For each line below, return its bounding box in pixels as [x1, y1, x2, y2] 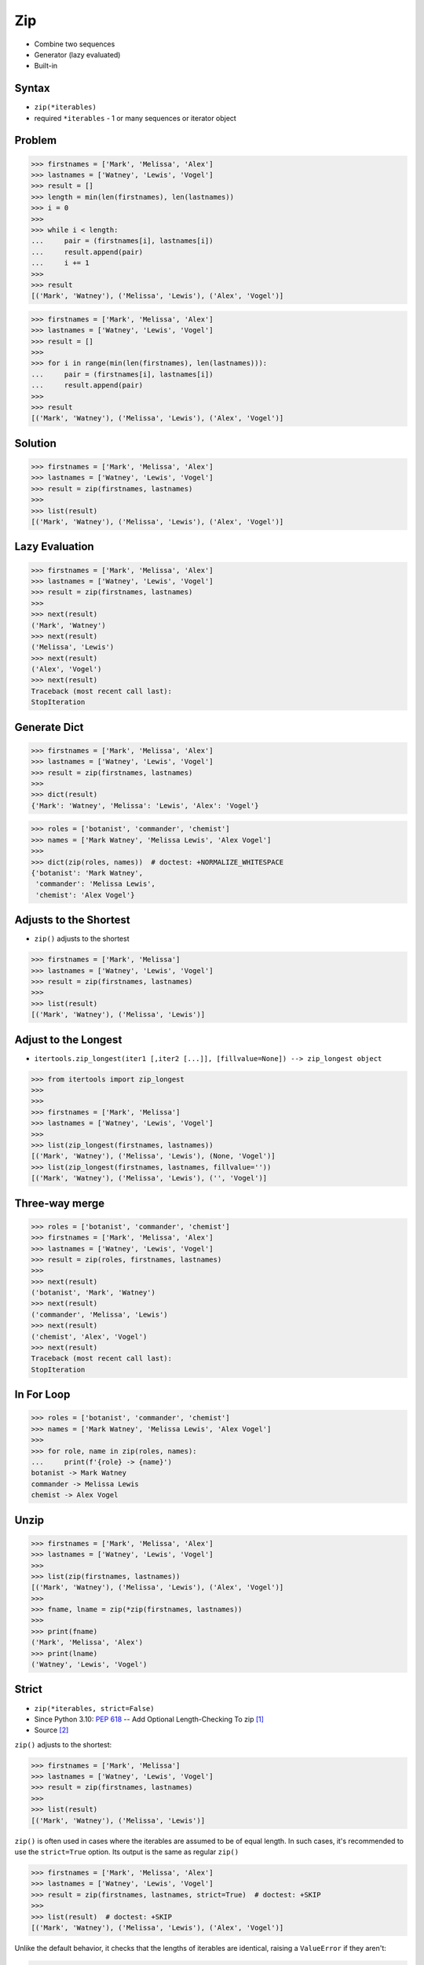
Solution [14, 436, 57, 450]
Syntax [14, 82, 50, 95]
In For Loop [14, 1388, 71, 1401]
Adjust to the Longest [14, 1033, 122, 1046]
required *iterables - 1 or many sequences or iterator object [34, 113, 237, 123]
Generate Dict [14, 720, 84, 734]
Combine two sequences [34, 39, 115, 49]
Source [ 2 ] [34, 1725, 69, 1735]
